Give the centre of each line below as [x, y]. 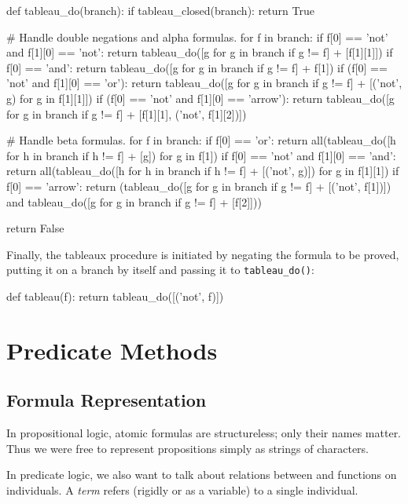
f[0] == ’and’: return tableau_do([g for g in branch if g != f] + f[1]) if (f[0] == [197, 67]
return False [35, 228]
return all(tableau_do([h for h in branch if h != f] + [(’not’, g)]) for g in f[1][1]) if [203, 171]
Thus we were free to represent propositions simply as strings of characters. [188, 448]
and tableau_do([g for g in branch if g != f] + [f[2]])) [134, 201]
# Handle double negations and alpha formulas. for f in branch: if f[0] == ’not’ [197, 37]
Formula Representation [107, 400]
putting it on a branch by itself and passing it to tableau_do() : [160, 270]
